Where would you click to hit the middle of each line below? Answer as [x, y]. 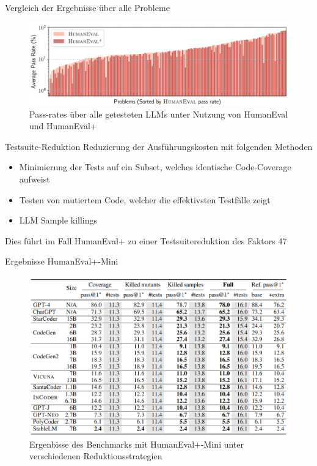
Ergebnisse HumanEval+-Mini [62, 261]
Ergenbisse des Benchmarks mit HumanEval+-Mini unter [137, 444]
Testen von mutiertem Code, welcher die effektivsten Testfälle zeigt [145, 199]
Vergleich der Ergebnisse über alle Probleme [87, 7]
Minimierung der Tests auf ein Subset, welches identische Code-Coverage [155, 167]
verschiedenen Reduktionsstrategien [96, 456]
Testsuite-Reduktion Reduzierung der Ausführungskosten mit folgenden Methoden [159, 146]
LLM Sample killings [58, 220]
